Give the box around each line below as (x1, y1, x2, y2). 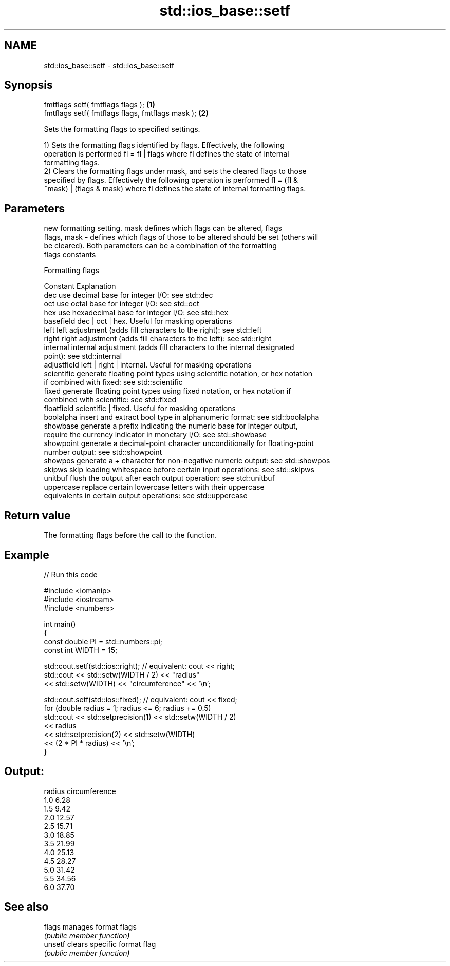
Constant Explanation (44, 282, 116, 291)
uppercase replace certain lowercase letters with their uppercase (44, 482, 265, 492)
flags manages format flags (44, 922, 137, 931)
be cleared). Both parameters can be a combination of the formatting (44, 241, 277, 250)
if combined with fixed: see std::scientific (44, 378, 183, 387)
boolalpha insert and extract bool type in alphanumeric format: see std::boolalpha (44, 413, 320, 422)
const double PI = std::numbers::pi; (44, 636, 163, 646)
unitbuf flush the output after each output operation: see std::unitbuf (44, 474, 275, 483)
